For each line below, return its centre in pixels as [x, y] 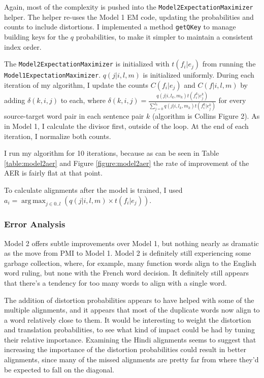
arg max [34, 201]
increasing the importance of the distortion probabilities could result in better [125, 349]
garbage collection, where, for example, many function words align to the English [130, 263]
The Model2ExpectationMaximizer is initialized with [87, 64]
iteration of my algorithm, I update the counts [76, 84]
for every [232, 100]
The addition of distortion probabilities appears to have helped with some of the [129, 300]
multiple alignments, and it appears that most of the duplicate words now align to [132, 310]
